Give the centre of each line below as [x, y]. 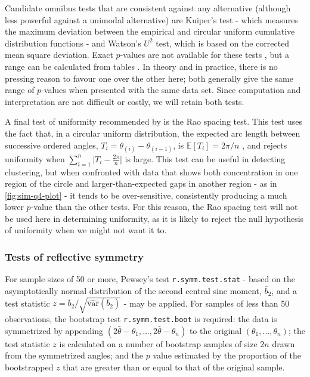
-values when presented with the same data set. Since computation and [171, 90]
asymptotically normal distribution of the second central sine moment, [133, 290]
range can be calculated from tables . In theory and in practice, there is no [141, 66]
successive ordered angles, [52, 145]
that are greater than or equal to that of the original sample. [174, 367]
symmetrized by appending [54, 330]
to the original [216, 330]
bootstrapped [29, 367]
